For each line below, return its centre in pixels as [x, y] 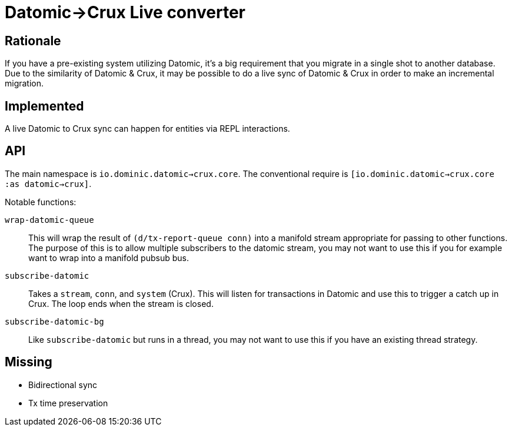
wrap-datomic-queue [49, 220]
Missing [29, 362]
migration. [24, 83]
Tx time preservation [68, 403]
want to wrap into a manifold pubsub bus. [109, 258]
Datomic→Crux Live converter [125, 12]
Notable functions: [41, 202]
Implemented [44, 106]
